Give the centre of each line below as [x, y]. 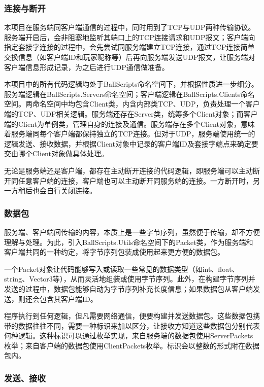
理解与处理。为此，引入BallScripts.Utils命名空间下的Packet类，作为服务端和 [129, 242]
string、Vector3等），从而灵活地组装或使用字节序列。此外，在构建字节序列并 [130, 279]
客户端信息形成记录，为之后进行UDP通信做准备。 [87, 67]
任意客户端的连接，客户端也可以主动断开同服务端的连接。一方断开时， [135, 180]
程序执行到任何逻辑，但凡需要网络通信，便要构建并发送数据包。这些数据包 [128, 316]
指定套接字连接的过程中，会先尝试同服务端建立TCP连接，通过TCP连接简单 [129, 47]
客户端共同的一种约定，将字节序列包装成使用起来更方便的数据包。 [114, 252]
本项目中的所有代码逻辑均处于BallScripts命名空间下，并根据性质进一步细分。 [131, 84]
